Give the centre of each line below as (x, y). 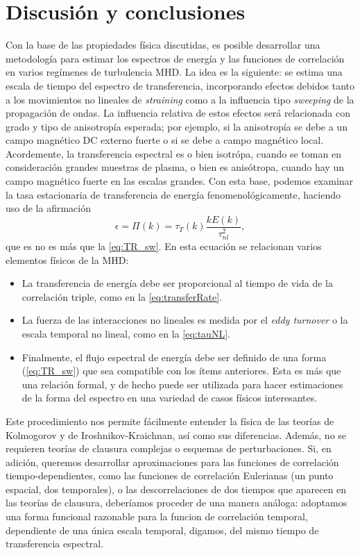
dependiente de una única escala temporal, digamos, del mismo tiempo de (162, 530)
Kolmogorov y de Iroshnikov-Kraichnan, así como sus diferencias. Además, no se (176, 434)
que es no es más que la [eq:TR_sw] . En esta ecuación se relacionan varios (164, 246)
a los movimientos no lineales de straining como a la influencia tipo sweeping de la (180, 99)
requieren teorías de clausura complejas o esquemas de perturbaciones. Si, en (169, 448)
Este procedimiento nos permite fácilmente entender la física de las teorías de (170, 421)
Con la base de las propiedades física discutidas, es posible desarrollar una (163, 45)
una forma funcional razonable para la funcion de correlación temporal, (157, 516)
